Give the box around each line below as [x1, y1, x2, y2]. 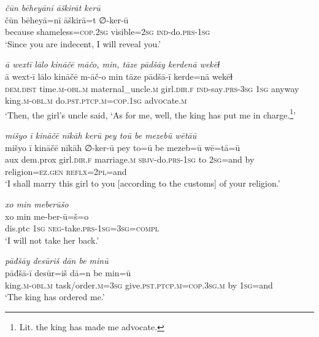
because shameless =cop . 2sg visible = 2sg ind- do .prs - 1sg [5, 25, 210, 38]
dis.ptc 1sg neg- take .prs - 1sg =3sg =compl [5, 222, 159, 234]
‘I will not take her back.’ [5, 233, 99, 246]
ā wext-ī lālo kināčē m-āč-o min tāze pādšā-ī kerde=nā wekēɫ [5, 69, 233, 82]
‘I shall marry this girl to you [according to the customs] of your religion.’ [5, 177, 280, 190]
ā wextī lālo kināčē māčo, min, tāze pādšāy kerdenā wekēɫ [5, 58, 220, 71]
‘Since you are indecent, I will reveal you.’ [5, 37, 161, 50]
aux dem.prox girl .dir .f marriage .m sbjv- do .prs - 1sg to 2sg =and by [5, 153, 255, 166]
